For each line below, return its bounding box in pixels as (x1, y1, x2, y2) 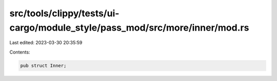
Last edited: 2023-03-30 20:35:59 (9, 40, 83, 46)
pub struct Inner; (20, 63, 67, 68)
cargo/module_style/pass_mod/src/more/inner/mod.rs (9, 22, 249, 33)
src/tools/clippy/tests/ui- (9, 8, 120, 19)
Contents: (9, 49, 30, 55)
